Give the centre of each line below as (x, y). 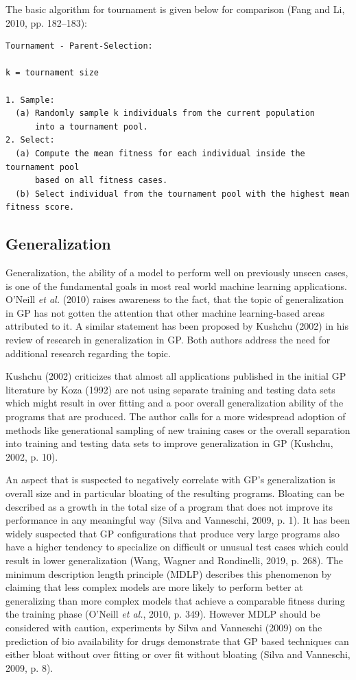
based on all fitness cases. (101, 181)
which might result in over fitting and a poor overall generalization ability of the (175, 403)
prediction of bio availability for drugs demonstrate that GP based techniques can (177, 641)
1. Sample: (30, 100)
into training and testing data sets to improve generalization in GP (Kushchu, (169, 443)
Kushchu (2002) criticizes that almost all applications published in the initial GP (176, 376)
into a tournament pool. (91, 126)
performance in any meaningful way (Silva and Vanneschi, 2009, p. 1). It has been (178, 520)
